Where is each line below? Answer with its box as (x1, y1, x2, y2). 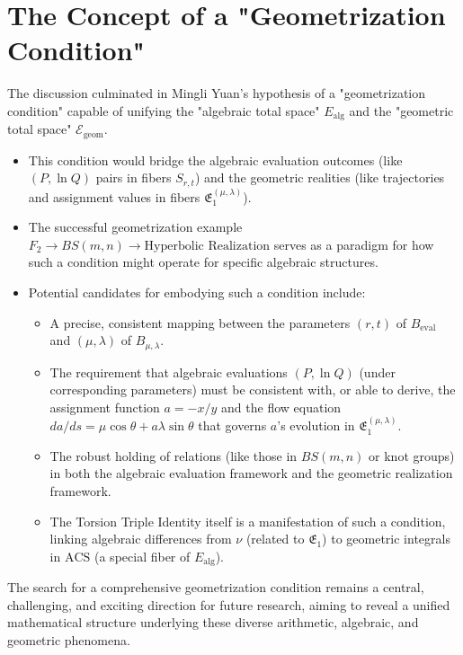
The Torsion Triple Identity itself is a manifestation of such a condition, (49, 511, 446, 530)
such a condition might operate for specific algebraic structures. (28, 252, 378, 271)
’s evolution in (277, 416, 355, 435)
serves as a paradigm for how (273, 235, 434, 253)
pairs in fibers (95, 168, 172, 187)
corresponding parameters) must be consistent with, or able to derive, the (49, 380, 456, 399)
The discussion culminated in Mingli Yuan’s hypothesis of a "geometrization (7, 84, 426, 102)
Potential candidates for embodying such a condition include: (28, 283, 366, 302)
